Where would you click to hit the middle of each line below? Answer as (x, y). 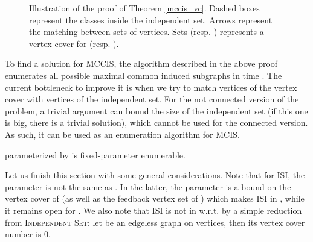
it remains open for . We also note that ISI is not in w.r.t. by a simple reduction (153, 210)
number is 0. (28, 234)
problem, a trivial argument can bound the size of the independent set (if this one (156, 110)
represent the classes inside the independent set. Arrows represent (151, 20)
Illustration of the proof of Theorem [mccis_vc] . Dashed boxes (144, 8)
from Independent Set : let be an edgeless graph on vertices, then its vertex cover (155, 222)
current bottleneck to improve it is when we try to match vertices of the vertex (151, 87)
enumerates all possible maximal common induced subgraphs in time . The (144, 75)
